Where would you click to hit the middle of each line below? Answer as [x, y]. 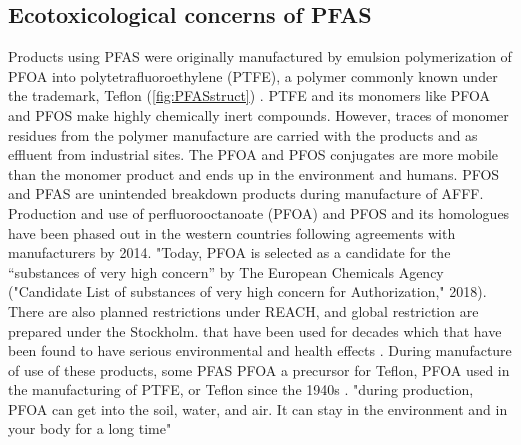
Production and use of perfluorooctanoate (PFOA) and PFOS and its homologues [259, 212]
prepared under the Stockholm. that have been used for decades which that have [255, 330]
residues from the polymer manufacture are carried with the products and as [243, 134]
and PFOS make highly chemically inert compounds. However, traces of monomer [258, 114]
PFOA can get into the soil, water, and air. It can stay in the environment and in [258, 408]
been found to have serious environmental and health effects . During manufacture [260, 350]
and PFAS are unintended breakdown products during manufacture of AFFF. [246, 193]
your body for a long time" [90, 428]
